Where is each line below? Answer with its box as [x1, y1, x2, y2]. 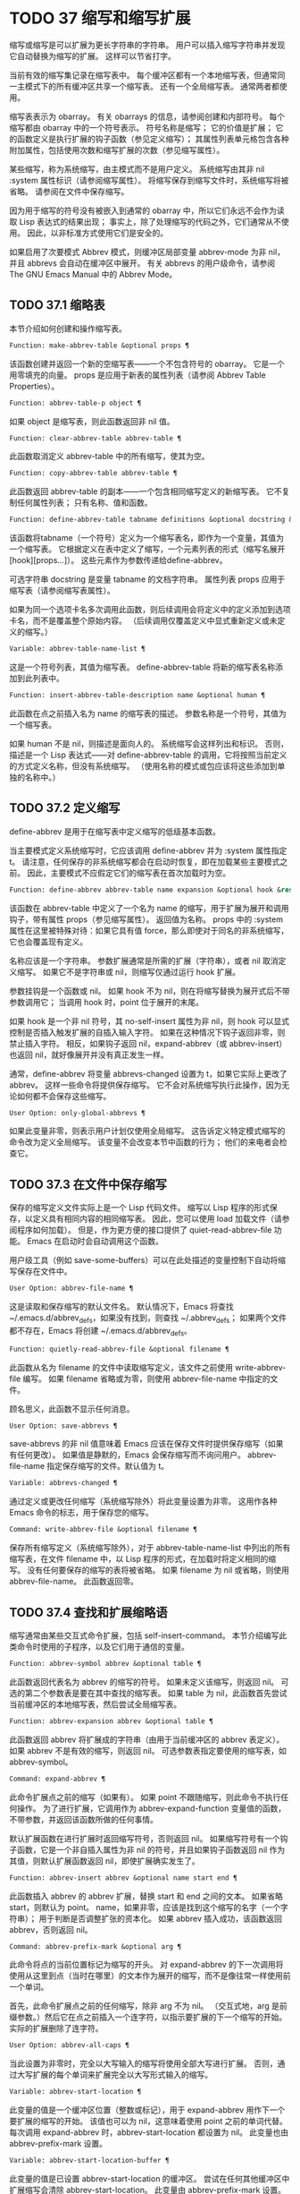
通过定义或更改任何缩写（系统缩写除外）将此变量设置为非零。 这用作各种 [9, 1496, 278, 1507]
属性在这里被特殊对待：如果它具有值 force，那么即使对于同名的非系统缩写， [9, 925, 289, 935]
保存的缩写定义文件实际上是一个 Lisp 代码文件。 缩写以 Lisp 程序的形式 [9, 1202, 271, 1213]
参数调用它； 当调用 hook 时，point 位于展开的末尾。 [9, 996, 204, 1007]
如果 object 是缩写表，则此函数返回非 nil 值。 [9, 415, 175, 426]
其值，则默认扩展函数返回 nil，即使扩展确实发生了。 [9, 1855, 200, 1866]
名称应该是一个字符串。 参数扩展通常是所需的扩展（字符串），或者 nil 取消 [9, 955, 279, 966]
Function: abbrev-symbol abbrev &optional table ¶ [9, 1660, 202, 1669]
